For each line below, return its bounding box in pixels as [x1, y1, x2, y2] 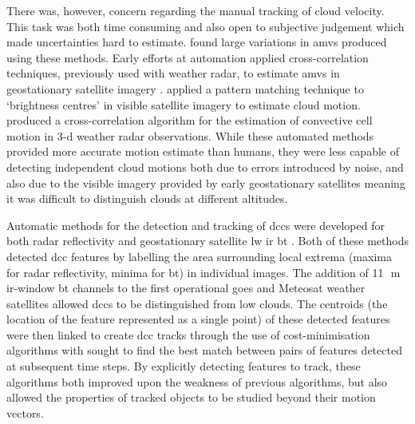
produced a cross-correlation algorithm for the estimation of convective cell [6, 112, 373, 129]
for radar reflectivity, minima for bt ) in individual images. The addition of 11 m [6, 264, 401, 280]
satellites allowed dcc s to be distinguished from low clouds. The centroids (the [6, 295, 388, 311]
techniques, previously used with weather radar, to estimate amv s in [6, 65, 340, 81]
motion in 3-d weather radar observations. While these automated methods [6, 127, 374, 144]
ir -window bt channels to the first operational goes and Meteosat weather [6, 279, 366, 296]
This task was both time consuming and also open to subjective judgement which [6, 18, 405, 34]
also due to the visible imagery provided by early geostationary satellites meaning [6, 174, 405, 191]
